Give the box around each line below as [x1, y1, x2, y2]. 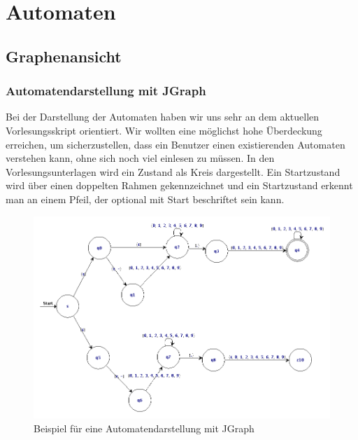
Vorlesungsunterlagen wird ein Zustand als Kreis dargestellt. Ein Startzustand [6, 164, 341, 179]
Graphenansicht [6, 45, 122, 67]
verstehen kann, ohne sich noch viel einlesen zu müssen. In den [6, 151, 275, 165]
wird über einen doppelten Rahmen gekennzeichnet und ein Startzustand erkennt [6, 178, 353, 193]
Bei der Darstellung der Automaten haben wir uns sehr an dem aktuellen [6, 109, 320, 124]
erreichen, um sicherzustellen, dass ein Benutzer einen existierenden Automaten [6, 137, 345, 151]
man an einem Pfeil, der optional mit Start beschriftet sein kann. [6, 191, 285, 206]
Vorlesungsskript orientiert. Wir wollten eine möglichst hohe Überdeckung [6, 123, 322, 137]
